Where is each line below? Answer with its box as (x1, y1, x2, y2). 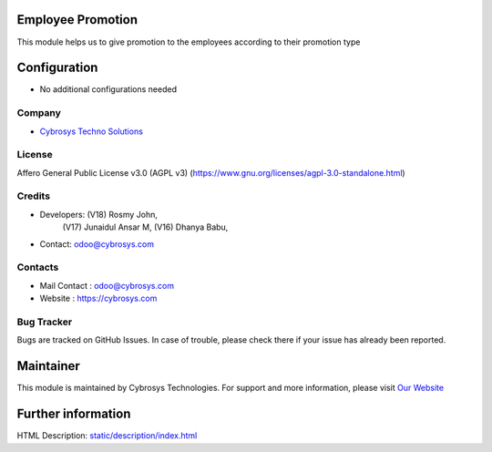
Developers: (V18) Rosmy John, (39, 209, 159, 220)
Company (16, 107, 61, 119)
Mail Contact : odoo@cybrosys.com (39, 280, 175, 291)
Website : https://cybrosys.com (39, 293, 158, 304)
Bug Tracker (16, 315, 73, 328)
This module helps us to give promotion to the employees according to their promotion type (16, 36, 361, 47)
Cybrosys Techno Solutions (39, 126, 143, 137)
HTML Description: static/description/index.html (16, 430, 198, 441)
